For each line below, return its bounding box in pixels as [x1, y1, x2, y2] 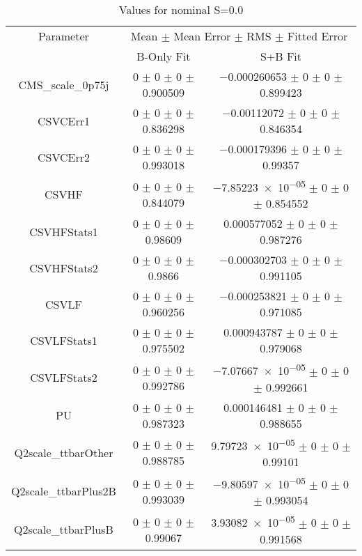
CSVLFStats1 [30, 332, 97, 348]
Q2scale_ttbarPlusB [14, 521, 113, 538]
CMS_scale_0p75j [18, 76, 109, 93]
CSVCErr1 [37, 112, 90, 129]
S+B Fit [260, 48, 302, 64]
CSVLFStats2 [30, 369, 97, 386]
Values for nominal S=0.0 [118, 1, 244, 17]
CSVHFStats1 [29, 223, 98, 240]
